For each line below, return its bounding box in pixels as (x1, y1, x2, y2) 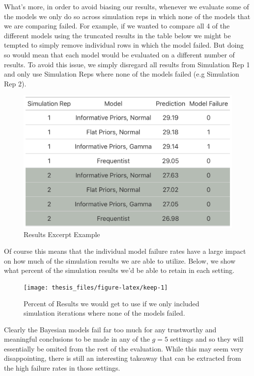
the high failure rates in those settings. (4, 363, 120, 373)
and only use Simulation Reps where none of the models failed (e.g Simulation (4, 69, 239, 79)
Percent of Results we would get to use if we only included (24, 298, 199, 308)
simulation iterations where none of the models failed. (24, 308, 185, 318)
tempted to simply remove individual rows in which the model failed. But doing (4, 40, 244, 50)
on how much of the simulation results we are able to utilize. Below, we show (4, 255, 236, 266)
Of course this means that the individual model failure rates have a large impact (4, 246, 246, 256)
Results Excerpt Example (24, 229, 100, 240)
